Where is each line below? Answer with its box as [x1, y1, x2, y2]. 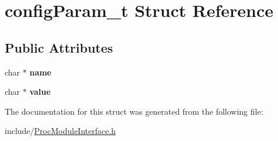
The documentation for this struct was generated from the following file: [5, 105, 263, 117]
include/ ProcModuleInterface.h [5, 125, 116, 137]
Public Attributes [5, 38, 113, 56]
